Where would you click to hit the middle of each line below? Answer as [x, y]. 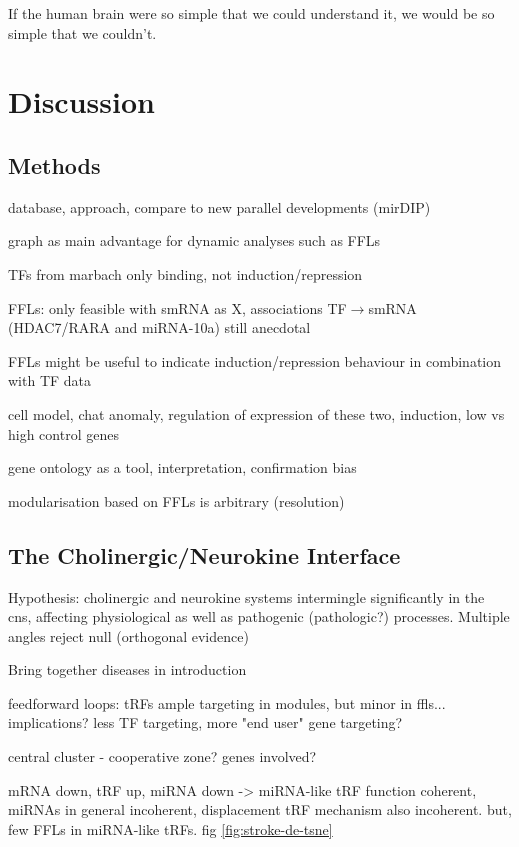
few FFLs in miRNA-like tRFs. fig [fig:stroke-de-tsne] [170, 828]
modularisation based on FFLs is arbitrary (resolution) [176, 500]
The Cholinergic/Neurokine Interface [204, 554]
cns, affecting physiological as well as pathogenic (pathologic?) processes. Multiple [259, 616]
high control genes [63, 433]
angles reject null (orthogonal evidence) [128, 635]
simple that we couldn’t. [82, 32]
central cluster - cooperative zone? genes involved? [162, 756]
